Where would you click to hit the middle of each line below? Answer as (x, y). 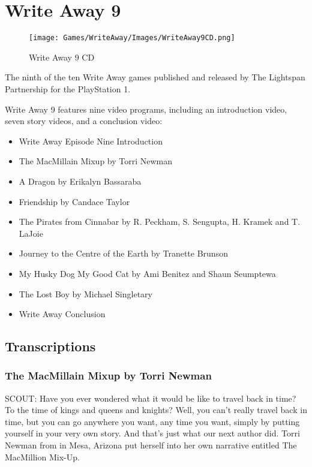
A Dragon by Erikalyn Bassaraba (80, 181)
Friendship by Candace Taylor (74, 201)
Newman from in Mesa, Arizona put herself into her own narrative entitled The (151, 445)
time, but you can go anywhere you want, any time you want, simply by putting (152, 421)
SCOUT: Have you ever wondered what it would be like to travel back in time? (151, 398)
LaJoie (31, 233)
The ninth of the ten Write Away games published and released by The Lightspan (155, 77)
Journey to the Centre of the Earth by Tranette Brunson (123, 253)
